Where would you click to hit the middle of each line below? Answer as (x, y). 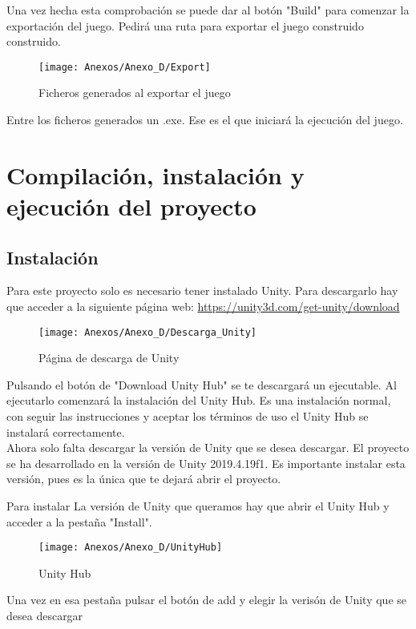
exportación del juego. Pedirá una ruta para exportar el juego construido (185, 25)
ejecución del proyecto (131, 206)
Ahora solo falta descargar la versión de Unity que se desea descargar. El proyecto (208, 448)
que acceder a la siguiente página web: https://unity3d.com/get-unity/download (203, 306)
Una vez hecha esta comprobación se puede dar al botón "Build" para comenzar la (208, 10)
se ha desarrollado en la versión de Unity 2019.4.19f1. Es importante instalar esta (206, 463)
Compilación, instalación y (155, 174)
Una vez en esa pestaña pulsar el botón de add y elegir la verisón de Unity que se (207, 600)
